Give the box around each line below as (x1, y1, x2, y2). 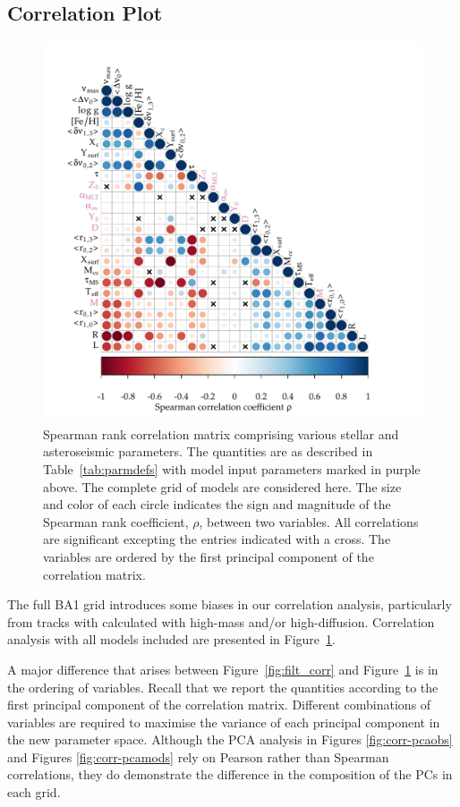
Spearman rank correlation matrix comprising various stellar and (43, 424, 399, 443)
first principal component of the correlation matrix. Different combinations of (7, 695, 431, 714)
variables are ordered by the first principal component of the (43, 547, 374, 565)
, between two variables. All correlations (199, 512, 419, 531)
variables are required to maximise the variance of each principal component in (7, 712, 440, 731)
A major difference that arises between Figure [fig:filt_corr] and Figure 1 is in (7, 659, 439, 678)
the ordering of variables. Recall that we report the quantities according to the (7, 677, 439, 696)
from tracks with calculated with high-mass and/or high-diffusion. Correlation (7, 612, 435, 631)
